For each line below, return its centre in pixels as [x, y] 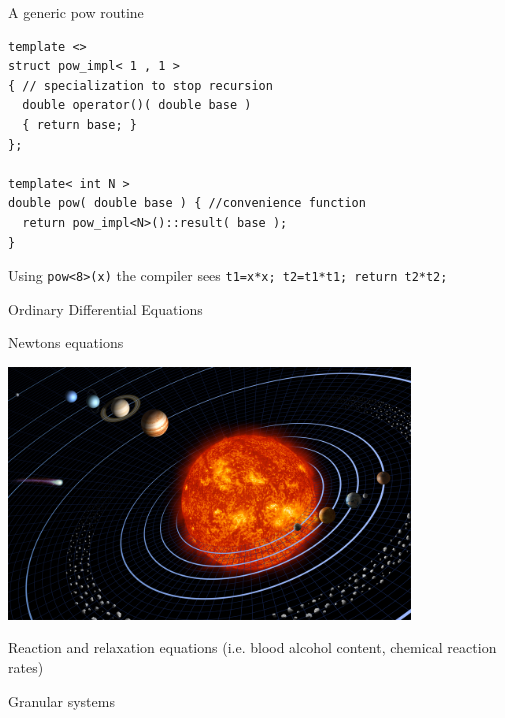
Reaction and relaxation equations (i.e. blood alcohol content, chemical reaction [252, 647]
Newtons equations [66, 342]
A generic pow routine [76, 12]
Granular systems [61, 700]
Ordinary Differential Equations [105, 308]
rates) [26, 666]
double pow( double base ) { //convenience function [187, 203]
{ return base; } [79, 124]
